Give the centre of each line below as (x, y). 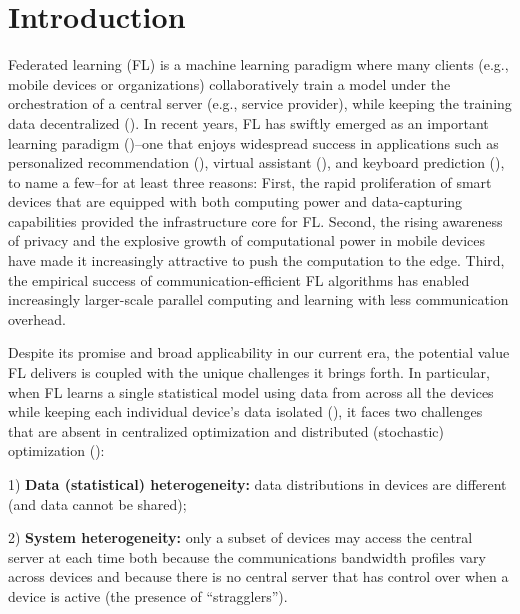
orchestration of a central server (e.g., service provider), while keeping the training (260, 103)
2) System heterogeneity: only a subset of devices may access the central (240, 537)
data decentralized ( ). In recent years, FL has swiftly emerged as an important (248, 122)
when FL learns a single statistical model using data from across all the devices (251, 391)
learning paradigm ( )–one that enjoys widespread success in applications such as (253, 142)
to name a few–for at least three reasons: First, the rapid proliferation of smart (250, 181)
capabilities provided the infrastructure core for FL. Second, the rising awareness (255, 220)
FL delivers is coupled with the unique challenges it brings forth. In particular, (249, 372)
